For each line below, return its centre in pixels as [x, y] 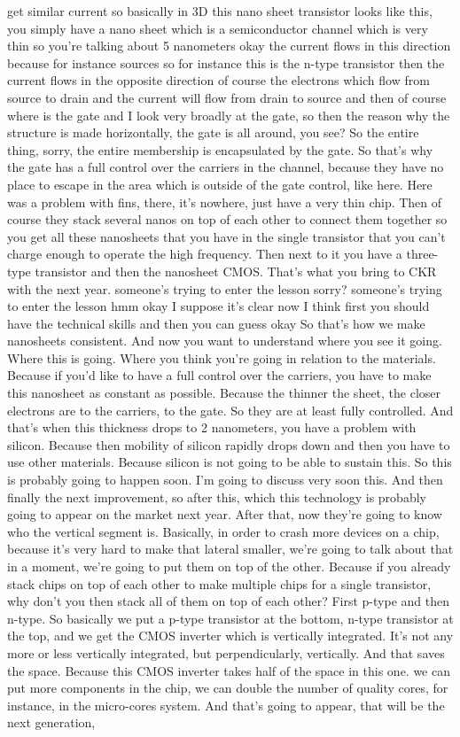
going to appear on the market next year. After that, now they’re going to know [225, 514]
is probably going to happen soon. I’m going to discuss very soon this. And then [225, 480]
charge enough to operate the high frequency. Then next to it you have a [205, 254]
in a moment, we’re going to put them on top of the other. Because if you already [229, 566]
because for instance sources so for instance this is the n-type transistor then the [226, 62]
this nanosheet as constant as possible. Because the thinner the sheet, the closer [224, 393]
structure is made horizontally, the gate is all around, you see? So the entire [213, 132]
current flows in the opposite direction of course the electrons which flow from [218, 80]
